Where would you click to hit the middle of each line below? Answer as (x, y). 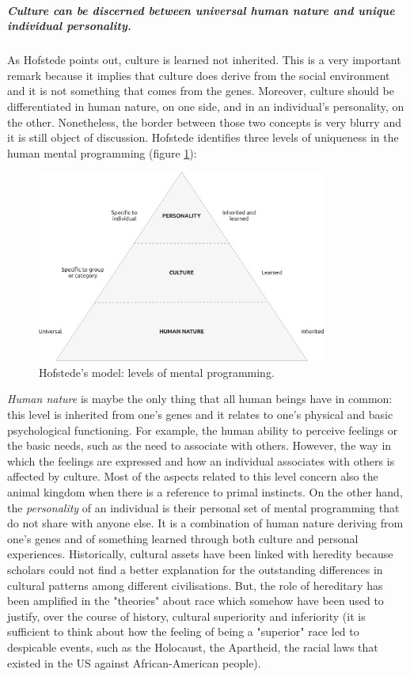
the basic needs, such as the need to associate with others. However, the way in (199, 445)
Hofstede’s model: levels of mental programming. (157, 372)
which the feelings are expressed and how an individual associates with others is (201, 460)
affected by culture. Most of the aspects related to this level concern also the (193, 476)
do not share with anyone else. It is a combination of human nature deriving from (205, 523)
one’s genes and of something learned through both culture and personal (183, 538)
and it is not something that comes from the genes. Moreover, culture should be (201, 91)
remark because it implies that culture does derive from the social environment (199, 75)
